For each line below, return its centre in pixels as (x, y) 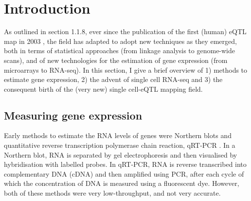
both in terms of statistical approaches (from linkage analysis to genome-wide (120, 50)
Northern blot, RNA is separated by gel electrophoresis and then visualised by (121, 154)
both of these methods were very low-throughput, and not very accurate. (112, 193)
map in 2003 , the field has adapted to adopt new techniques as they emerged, (120, 41)
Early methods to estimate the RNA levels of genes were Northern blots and (118, 135)
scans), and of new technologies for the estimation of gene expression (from (116, 60)
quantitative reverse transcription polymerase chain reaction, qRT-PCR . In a (120, 145)
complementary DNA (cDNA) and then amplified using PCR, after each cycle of (124, 173)
